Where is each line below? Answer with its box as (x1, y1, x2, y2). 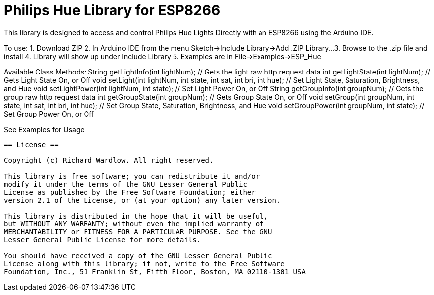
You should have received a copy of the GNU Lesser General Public (4, 251, 272, 260)
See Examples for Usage (4, 125, 85, 134)
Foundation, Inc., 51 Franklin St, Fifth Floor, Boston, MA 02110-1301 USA (4, 267, 306, 276)
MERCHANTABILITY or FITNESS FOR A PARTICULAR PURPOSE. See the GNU (4, 227, 272, 236)
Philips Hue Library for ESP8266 (4, 2, 221, 19)
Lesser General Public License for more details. (4, 235, 201, 244)
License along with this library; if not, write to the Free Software (4, 259, 285, 268)
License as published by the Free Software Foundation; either (4, 188, 256, 196)
